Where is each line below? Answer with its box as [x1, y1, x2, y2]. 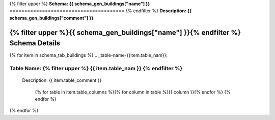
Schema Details [9, 39, 61, 48]
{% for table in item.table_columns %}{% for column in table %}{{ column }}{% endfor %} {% [35, 89, 231, 95]
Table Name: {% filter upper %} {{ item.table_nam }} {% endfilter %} [9, 65, 183, 72]
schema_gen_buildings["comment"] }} [9, 15, 94, 21]
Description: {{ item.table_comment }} [22, 77, 102, 83]
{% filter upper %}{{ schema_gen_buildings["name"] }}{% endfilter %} [9, 28, 241, 37]
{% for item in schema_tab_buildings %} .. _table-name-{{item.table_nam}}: [9, 52, 168, 58]
